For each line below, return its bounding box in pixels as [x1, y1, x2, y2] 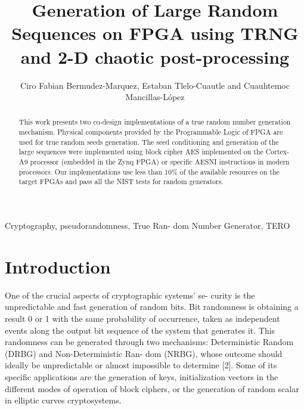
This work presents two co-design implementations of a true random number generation [18, 117, 291, 127]
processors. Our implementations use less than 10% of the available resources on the [18, 166, 280, 176]
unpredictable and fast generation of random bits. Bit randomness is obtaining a [5, 300, 299, 313]
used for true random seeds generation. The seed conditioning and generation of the [18, 136, 279, 147]
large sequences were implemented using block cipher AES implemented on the [18, 147, 263, 157]
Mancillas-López [125, 91, 185, 103]
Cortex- [265, 147, 290, 157]
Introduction [5, 254, 111, 278]
